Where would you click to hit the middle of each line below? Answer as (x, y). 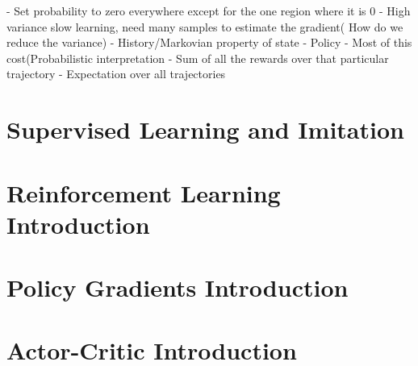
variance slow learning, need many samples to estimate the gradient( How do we (205, 26)
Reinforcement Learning (144, 192)
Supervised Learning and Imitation (205, 129)
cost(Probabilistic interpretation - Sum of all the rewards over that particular (198, 58)
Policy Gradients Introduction (178, 287)
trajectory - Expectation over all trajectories (116, 74)
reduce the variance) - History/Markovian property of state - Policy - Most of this (209, 42)
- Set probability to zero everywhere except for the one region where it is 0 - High (209, 10)
